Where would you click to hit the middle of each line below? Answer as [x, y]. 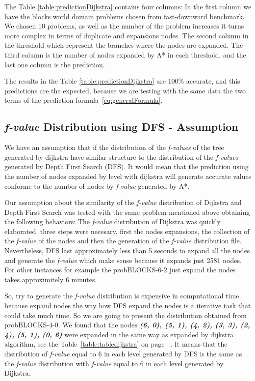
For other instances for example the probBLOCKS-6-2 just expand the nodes [120, 270]
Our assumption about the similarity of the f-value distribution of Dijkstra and [123, 202]
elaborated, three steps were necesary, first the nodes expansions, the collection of [127, 231]
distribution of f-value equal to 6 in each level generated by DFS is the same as [123, 354]
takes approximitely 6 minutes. [51, 279]
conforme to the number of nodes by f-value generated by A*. [97, 186]
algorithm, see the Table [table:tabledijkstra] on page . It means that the [116, 344]
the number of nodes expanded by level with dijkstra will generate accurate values [128, 176]
